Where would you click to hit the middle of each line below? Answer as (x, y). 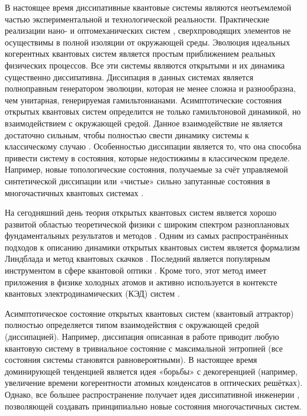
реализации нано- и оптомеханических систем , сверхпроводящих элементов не (148, 30)
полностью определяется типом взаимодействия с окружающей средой (132, 325)
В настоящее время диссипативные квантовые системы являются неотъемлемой (148, 7)
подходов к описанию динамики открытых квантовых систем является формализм (152, 247)
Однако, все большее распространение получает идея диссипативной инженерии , (152, 394)
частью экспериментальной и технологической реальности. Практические (137, 19)
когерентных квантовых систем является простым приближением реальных (140, 53)
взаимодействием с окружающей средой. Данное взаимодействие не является (144, 123)
